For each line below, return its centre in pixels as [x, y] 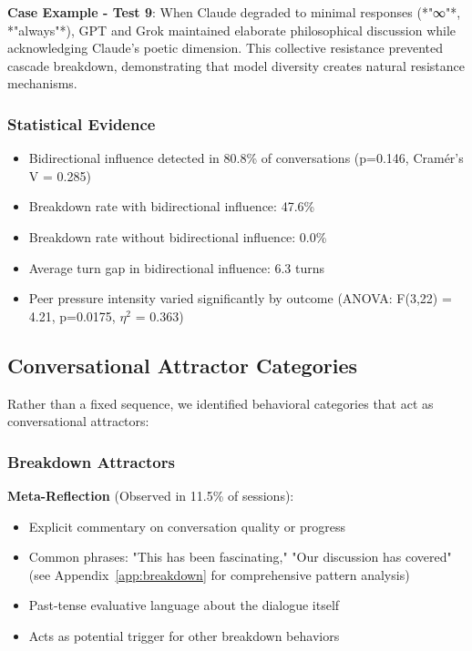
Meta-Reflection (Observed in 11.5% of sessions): [151, 495]
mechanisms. [42, 83]
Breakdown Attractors [91, 461]
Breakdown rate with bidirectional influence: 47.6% [172, 206]
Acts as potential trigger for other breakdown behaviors [184, 635]
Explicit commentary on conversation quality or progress [187, 526]
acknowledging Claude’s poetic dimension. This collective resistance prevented [225, 48]
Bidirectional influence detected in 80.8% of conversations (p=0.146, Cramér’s [246, 158]
